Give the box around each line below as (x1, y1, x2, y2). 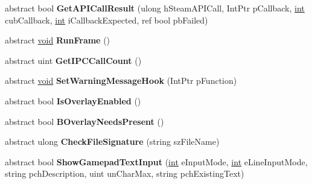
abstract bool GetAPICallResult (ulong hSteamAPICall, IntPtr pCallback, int (5, 2, 305, 14)
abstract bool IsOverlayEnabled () (5, 94, 141, 107)
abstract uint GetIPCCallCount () (5, 54, 142, 66)
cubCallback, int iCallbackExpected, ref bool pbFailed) (5, 13, 208, 26)
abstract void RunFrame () (5, 34, 110, 46)
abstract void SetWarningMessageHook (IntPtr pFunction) (5, 74, 237, 87)
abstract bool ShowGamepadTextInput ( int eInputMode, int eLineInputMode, (5, 155, 308, 168)
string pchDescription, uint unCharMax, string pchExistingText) (5, 167, 244, 180)
